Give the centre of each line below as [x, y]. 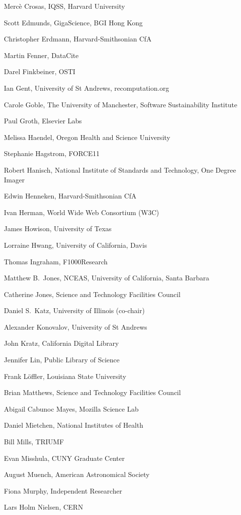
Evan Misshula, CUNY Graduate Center [64, 458]
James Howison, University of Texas [58, 228]
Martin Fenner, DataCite [41, 55]
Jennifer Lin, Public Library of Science [62, 360]
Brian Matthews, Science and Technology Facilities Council [92, 392]
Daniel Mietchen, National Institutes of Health [74, 425]
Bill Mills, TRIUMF [34, 442]
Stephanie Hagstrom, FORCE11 [52, 153]
